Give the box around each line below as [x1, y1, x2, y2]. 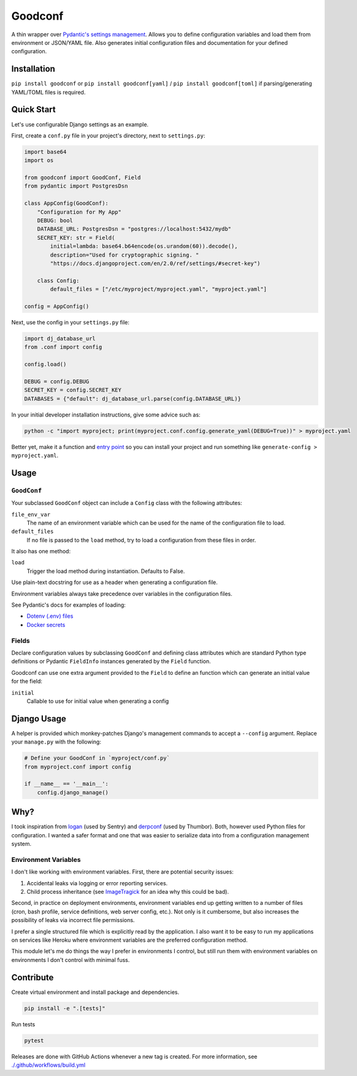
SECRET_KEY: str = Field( [37, 234, 115, 241]
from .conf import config [24, 344, 102, 351]
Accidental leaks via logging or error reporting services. [26, 879, 168, 886]
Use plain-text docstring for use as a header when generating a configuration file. [11, 578, 218, 586]
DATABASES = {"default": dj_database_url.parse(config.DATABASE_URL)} [24, 395, 242, 402]
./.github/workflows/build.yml [11, 1061, 86, 1069]
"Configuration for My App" [37, 209, 122, 215]
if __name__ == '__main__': [24, 780, 109, 788]
